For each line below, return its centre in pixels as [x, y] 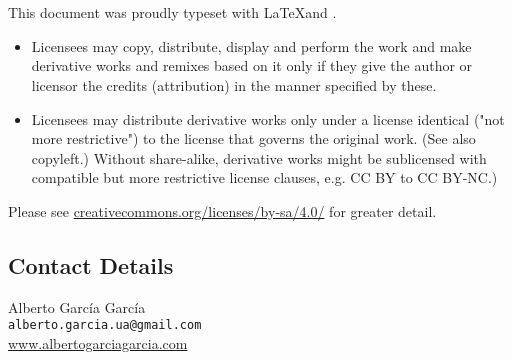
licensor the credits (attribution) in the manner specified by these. [234, 84]
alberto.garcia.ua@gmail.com [105, 325]
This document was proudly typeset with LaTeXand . [172, 12]
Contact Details [91, 264]
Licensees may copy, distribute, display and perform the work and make [251, 45]
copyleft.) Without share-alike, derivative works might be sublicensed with [259, 157]
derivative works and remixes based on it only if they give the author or [252, 65]
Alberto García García [77, 306]
